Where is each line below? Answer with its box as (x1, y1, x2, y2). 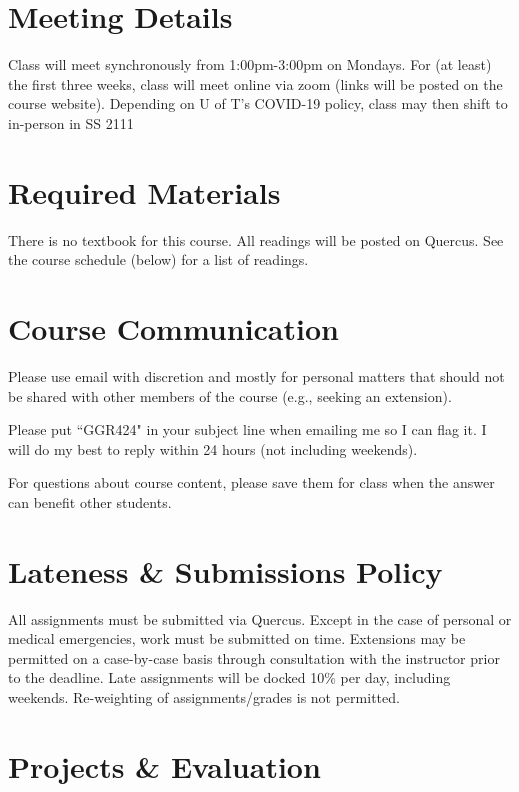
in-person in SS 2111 (8, 112, 134, 133)
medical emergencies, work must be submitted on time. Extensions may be (8, 628, 466, 649)
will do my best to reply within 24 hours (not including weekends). (8, 438, 418, 459)
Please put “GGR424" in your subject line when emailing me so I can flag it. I (8, 419, 487, 440)
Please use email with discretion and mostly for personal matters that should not (8, 365, 505, 386)
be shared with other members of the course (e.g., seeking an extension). (8, 385, 452, 406)
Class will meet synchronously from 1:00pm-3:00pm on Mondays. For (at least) (8, 54, 492, 75)
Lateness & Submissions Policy (8, 550, 443, 591)
